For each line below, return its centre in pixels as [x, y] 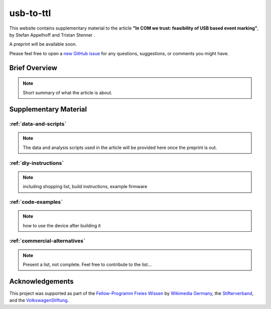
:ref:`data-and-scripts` [38, 124]
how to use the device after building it [62, 225]
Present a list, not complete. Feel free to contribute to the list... [87, 264]
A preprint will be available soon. [43, 44]
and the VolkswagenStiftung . [39, 300]
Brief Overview [33, 68]
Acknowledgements [41, 281]
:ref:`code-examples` [36, 202]
